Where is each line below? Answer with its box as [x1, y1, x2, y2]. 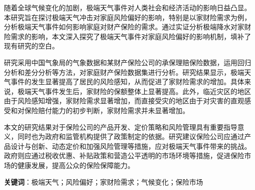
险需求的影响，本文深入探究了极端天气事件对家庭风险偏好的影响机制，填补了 [4, 31, 251, 41]
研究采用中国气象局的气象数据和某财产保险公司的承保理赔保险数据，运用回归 [4, 57, 251, 67]
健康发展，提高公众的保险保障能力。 [17, 160, 134, 170]
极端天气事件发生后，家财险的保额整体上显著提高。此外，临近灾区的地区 [17, 86, 251, 96]
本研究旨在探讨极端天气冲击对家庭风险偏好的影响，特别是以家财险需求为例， [4, 12, 251, 22]
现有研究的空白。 [4, 41, 59, 51]
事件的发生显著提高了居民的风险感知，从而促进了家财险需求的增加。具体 [10, 76, 244, 87]
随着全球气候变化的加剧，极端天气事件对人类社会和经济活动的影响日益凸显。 [4, 2, 251, 12]
